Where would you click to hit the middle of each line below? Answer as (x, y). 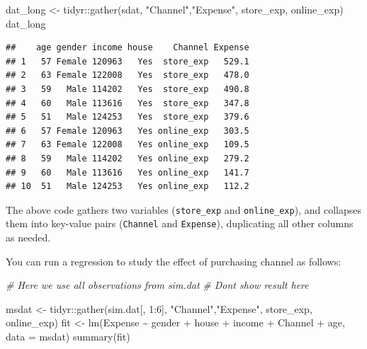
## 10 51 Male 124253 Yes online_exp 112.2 (128, 187)
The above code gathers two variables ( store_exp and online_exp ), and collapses (183, 209)
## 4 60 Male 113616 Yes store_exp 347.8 (128, 103)
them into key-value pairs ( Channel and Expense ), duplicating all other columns (180, 223)
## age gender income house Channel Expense (128, 48)
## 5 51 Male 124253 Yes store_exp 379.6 (128, 117)
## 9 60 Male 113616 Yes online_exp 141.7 (128, 172)
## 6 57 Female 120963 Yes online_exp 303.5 (128, 131)
